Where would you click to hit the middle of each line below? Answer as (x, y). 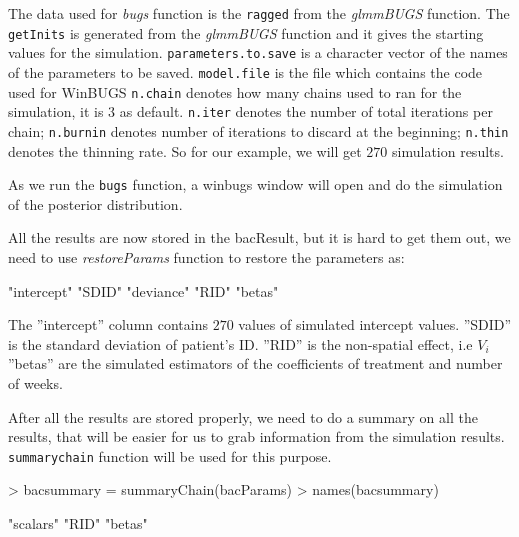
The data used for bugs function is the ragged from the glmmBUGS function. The (259, 13)
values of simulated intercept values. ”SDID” (375, 324)
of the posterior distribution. (95, 203)
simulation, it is (56, 111)
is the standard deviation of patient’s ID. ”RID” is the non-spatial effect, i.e (240, 343)
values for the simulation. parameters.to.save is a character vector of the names (258, 52)
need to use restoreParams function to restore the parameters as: (206, 257)
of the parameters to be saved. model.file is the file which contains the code (245, 71)
